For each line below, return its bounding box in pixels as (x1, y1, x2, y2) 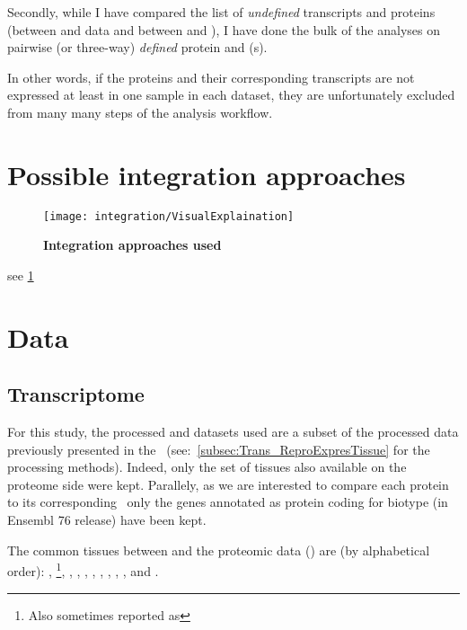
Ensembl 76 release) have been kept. (7, 510, 207, 529)
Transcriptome (7, 380, 145, 408)
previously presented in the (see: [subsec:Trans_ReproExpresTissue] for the (7, 439, 430, 458)
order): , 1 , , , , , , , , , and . (7, 559, 159, 580)
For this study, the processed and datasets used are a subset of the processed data (7, 422, 459, 441)
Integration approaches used (43, 235, 222, 254)
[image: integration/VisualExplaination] (43, 209, 295, 223)
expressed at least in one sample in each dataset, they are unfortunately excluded (7, 85, 455, 104)
